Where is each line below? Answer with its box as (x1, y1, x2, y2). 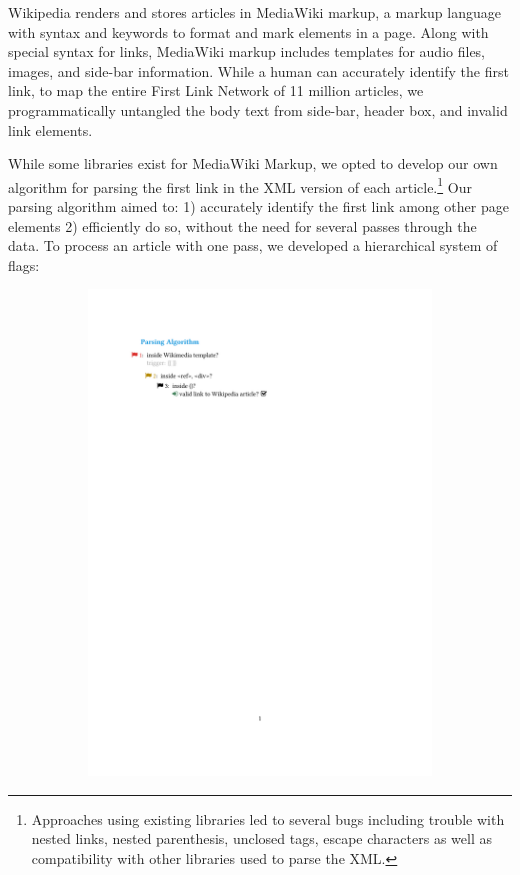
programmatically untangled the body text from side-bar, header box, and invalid (8, 99, 508, 120)
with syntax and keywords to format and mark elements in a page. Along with (8, 21, 489, 42)
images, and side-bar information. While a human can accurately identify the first (8, 60, 509, 81)
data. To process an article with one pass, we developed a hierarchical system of (8, 235, 498, 256)
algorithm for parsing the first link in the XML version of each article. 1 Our (8, 173, 472, 197)
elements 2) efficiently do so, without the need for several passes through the (8, 215, 477, 236)
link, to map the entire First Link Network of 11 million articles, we (8, 80, 424, 101)
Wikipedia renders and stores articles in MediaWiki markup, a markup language (8, 2, 501, 22)
